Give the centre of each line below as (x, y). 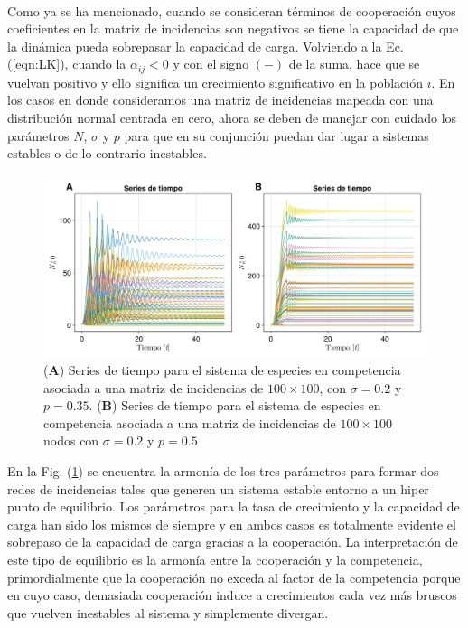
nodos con (71, 441)
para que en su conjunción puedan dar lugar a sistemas (276, 135)
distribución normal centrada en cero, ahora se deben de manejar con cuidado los (232, 118)
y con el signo (211, 64)
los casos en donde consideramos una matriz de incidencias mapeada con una (220, 100)
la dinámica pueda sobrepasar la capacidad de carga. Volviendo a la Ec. (206, 46)
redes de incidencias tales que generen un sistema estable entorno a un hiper (218, 488)
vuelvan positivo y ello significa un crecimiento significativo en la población (215, 82)
